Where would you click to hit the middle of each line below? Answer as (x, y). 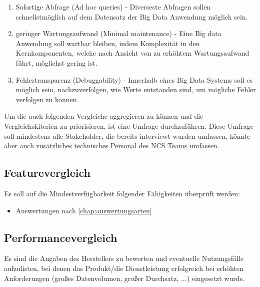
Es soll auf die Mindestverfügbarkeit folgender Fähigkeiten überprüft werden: (122, 193)
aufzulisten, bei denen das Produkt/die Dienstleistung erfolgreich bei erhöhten (124, 268)
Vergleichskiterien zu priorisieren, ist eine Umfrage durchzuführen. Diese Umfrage (129, 125)
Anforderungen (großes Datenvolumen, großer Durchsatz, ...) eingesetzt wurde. (124, 278)
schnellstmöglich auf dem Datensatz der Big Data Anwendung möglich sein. (132, 16)
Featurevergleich (47, 173)
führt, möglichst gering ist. (56, 62)
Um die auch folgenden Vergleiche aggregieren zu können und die (104, 116)
